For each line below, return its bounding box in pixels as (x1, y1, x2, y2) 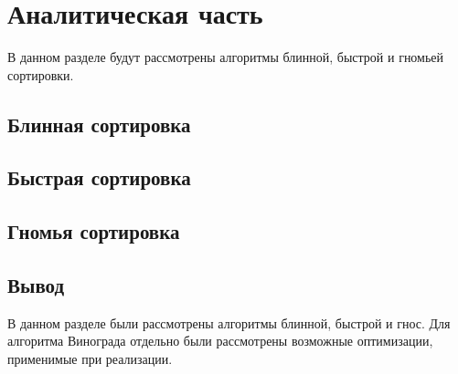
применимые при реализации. (7, 349, 173, 369)
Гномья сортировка (7, 217, 180, 245)
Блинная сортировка (7, 109, 191, 138)
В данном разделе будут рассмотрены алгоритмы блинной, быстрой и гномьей (7, 47, 444, 67)
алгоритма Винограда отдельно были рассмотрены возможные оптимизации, (7, 331, 433, 350)
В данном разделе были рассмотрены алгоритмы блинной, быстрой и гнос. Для (7, 313, 451, 332)
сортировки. (7, 65, 74, 84)
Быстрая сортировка (7, 163, 191, 192)
